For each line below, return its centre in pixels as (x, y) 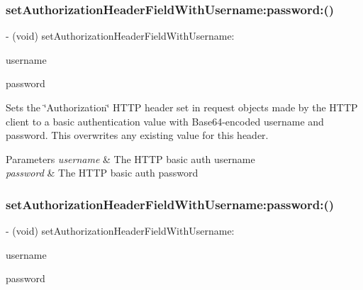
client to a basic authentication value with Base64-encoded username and (165, 121)
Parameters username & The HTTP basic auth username (130, 158)
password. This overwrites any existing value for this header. (137, 135)
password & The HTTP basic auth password (102, 173)
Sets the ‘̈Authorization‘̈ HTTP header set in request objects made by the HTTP (182, 107)
